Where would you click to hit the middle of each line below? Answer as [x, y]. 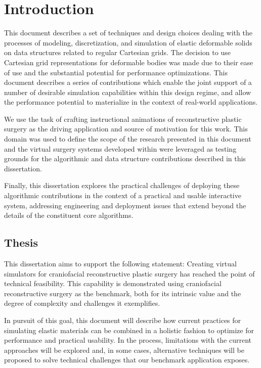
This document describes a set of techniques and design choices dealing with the [128, 33]
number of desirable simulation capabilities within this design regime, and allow [128, 92]
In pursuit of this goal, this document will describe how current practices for [123, 320]
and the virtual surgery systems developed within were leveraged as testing [120, 148]
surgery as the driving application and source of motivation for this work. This [126, 129]
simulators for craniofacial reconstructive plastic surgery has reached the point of [129, 273]
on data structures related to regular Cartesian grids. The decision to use [117, 52]
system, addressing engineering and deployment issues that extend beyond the [125, 205]
